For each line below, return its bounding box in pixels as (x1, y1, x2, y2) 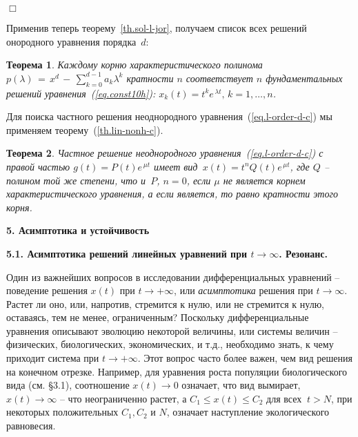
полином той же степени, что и (6, 173, 146, 187)
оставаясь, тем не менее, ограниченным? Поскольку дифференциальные (6, 310, 309, 324)
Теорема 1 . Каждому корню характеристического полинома (6, 57, 263, 72)
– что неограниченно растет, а (59, 391, 187, 405)
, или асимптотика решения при (174, 283, 313, 298)
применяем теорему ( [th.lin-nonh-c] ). (6, 122, 163, 137)
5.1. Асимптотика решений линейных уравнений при (6, 246, 248, 260)
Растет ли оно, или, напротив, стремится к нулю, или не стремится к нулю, (6, 296, 325, 311)
